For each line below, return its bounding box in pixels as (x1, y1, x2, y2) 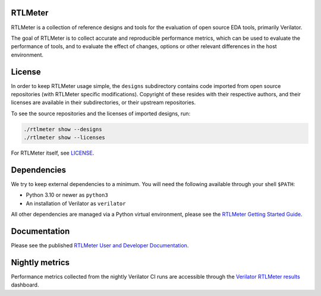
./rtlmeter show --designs (23, 125, 102, 133)
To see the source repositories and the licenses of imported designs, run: (11, 110, 191, 117)
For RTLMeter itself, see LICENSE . (11, 149, 95, 157)
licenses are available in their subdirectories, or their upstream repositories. (11, 99, 196, 106)
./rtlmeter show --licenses (23, 134, 105, 141)
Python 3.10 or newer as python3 (26, 191, 108, 199)
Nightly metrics (11, 257, 70, 267)
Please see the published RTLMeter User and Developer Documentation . (11, 242, 189, 249)
